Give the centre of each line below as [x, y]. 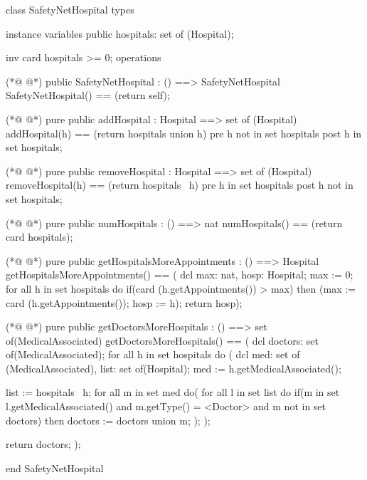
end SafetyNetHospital [55, 468]
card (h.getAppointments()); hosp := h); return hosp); [124, 302]
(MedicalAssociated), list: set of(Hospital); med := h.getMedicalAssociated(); [174, 368]
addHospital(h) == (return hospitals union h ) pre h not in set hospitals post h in [184, 133]
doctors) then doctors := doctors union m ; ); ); [108, 420]
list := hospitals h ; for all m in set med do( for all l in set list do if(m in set [173, 392]
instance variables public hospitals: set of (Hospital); [120, 33]
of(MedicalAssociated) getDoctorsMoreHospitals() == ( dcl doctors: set [162, 340]
